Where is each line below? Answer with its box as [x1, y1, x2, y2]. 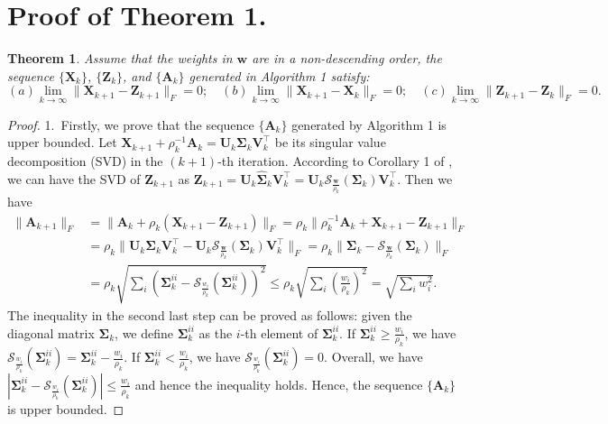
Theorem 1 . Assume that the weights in [7, 49, 233, 68]
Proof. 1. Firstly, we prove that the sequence [7, 115, 254, 134]
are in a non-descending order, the [252, 49, 442, 68]
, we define [115, 323, 174, 342]
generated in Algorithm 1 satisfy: [189, 66, 370, 85]
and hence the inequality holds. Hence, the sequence [134, 374, 423, 393]
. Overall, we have [324, 347, 423, 366]
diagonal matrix [7, 323, 95, 342]
